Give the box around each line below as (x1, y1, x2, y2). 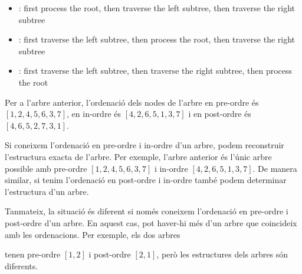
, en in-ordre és (67, 107, 121, 120)
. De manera (252, 162, 297, 174)
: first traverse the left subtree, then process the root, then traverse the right (18, 33, 296, 45)
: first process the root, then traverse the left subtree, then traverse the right (18, 2, 296, 14)
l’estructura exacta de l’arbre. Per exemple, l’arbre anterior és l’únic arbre (5, 150, 272, 162)
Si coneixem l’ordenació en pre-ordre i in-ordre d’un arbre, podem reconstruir (5, 139, 284, 151)
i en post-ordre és (188, 107, 251, 120)
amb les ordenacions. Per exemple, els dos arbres (5, 228, 180, 240)
